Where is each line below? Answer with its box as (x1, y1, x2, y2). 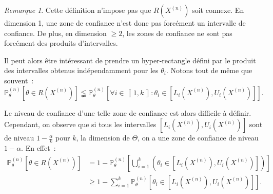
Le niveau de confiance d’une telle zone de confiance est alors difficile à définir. (4, 107, 251, 118)
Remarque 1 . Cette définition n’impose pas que (4, 5, 151, 15)
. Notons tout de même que (166, 65, 252, 76)
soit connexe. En (192, 5, 244, 15)
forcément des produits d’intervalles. (4, 38, 118, 48)
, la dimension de (76, 132, 130, 143)
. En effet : (21, 142, 56, 153)
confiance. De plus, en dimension (4, 27, 107, 38)
